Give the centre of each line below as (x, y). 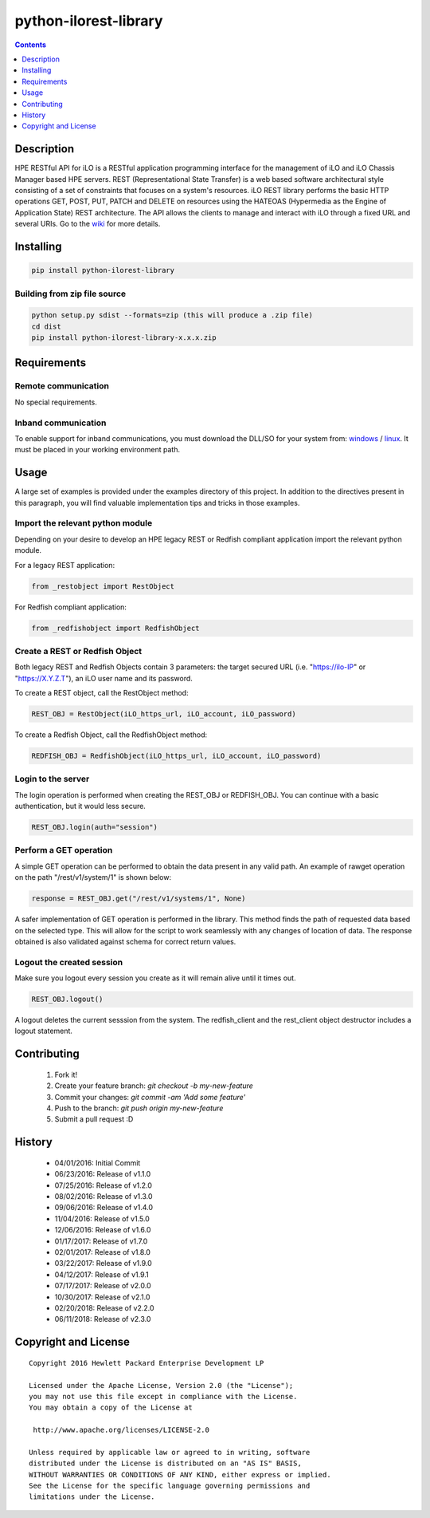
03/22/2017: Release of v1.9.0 (103, 1264)
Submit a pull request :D (94, 1119)
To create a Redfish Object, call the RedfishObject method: (111, 735)
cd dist (46, 326)
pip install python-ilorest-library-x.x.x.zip (124, 338)
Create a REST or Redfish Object (78, 651)
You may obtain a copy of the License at (111, 1408)
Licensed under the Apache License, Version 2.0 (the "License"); (161, 1385)
